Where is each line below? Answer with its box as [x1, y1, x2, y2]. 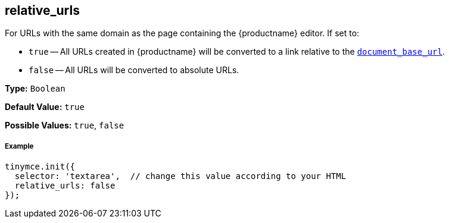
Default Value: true [5, 102, 85, 112]
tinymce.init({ [5, 162, 76, 172]
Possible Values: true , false [5, 120, 124, 131]
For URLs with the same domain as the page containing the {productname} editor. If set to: [5, 28, 360, 39]
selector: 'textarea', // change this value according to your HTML [14, 171, 347, 181]
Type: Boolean [5, 83, 66, 94]
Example [5, 142, 34, 150]
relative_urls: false [14, 181, 116, 191]
